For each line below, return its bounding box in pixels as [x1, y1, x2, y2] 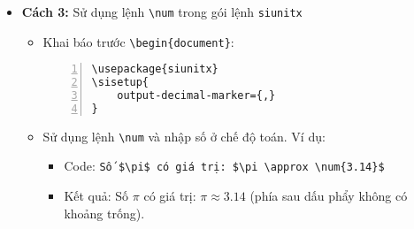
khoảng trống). [64, 203, 145, 222]
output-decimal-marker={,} [117, 89, 276, 103]
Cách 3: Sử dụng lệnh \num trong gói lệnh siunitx [21, 3, 303, 20]
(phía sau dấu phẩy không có [249, 187, 408, 205]
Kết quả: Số [64, 187, 129, 205]
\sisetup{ [91, 76, 149, 89]
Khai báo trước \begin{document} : [42, 32, 234, 50]
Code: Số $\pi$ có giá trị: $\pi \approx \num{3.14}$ [64, 156, 385, 175]
